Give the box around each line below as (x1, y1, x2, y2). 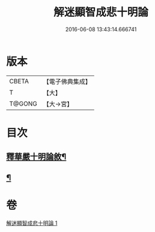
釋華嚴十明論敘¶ (6, 152, 67, 162)
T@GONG (9, 100, 37, 108)
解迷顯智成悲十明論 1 (6, 219, 58, 227)
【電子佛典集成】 (43, 77, 91, 86)
